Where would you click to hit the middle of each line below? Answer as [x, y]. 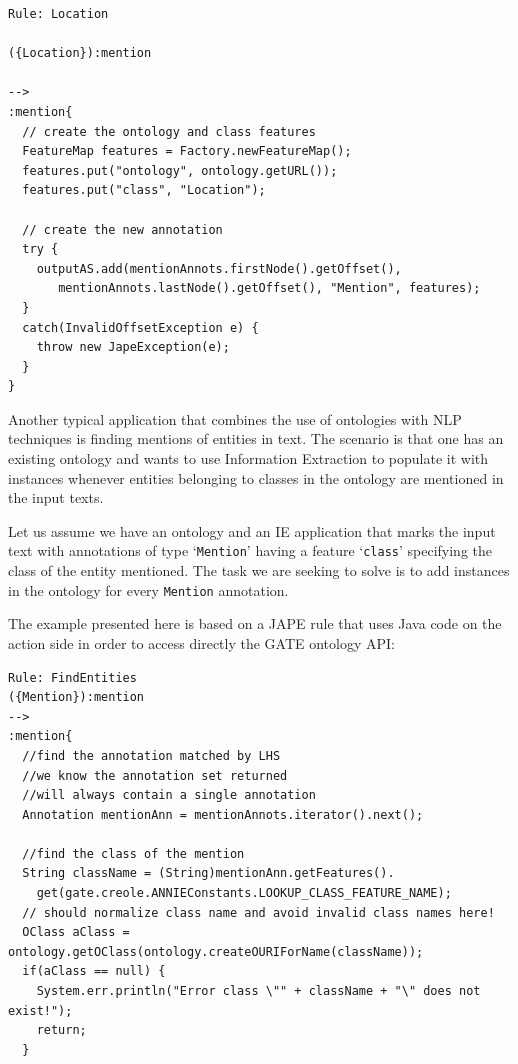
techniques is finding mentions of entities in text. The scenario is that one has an [256, 438]
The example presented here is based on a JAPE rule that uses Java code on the [255, 623]
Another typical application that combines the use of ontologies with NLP [235, 418]
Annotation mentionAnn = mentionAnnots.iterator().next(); [223, 814]
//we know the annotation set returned [155, 775]
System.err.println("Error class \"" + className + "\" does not [258, 991]
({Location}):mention [80, 53]
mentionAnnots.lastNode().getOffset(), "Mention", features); [269, 288]
